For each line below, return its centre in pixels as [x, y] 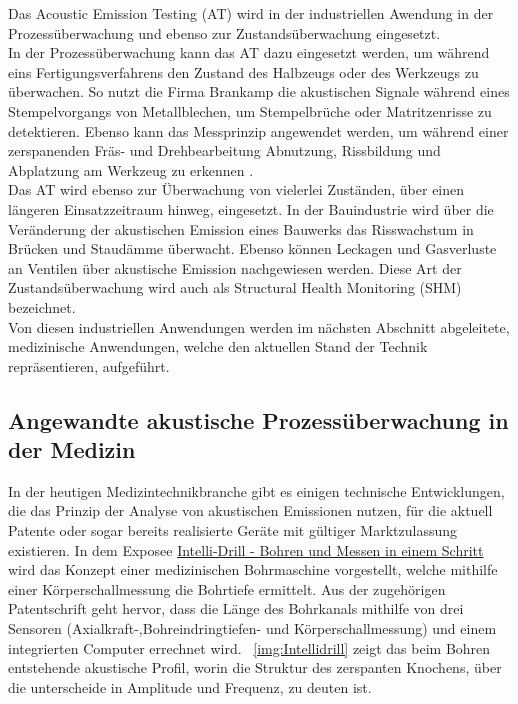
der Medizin [72, 449]
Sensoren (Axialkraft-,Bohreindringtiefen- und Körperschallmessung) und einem [252, 628]
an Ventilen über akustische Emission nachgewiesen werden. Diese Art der [235, 267]
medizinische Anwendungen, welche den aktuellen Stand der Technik [218, 346]
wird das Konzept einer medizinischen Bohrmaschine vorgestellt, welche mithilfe [253, 569]
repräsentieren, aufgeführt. [89, 365]
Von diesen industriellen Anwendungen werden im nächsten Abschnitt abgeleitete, [259, 326]
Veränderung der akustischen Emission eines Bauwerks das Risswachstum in [241, 228]
